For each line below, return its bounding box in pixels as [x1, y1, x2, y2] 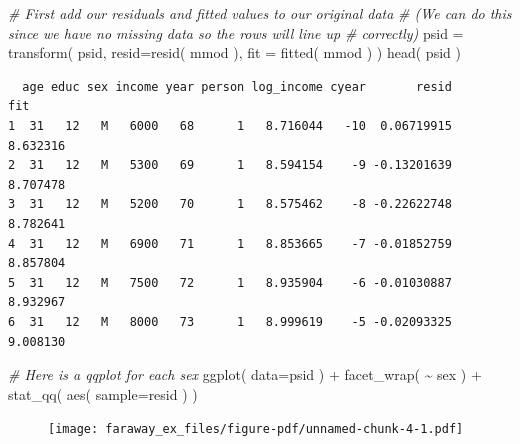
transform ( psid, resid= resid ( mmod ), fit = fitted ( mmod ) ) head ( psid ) [8, 42, 461, 63]
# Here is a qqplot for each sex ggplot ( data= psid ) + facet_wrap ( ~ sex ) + [8, 364, 482, 385]
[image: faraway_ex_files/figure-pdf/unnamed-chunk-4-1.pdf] [48, 422, 464, 437]
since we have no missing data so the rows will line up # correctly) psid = [8, 22, 464, 43]
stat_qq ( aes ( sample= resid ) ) [8, 383, 198, 404]
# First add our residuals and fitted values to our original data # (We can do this [8, 3, 512, 23]
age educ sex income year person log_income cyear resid [22, 79, 452, 94]
